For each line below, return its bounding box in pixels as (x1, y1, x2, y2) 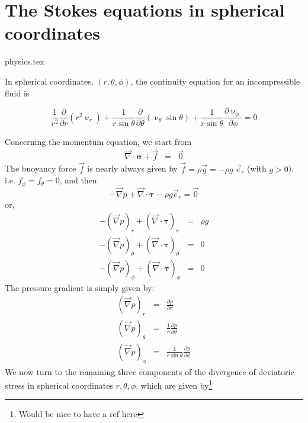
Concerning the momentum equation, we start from (5, 135, 192, 147)
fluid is (5, 86, 30, 99)
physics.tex (5, 55, 44, 67)
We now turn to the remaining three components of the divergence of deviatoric (5, 365, 294, 377)
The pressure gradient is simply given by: (5, 282, 155, 294)
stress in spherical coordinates (5, 379, 113, 391)
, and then (59, 174, 97, 186)
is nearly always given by (87, 162, 178, 175)
